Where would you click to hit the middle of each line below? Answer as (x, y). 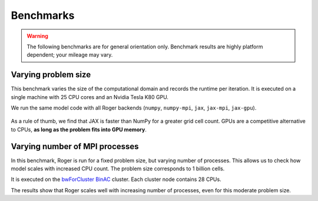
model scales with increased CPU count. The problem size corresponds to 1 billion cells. (118, 169)
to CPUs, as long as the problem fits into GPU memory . (79, 129)
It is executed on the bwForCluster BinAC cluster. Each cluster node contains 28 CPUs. (116, 179)
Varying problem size (51, 75)
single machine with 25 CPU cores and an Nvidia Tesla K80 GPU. (90, 97)
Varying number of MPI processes (75, 146)
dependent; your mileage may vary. (70, 55)
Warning (37, 36)
